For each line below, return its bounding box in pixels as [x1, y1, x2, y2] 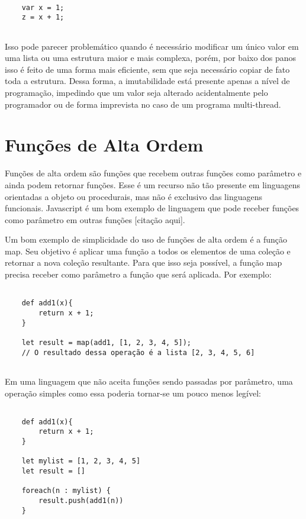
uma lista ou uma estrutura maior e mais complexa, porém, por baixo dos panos [5, 51, 297, 64]
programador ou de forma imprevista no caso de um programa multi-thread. [5, 98, 281, 110]
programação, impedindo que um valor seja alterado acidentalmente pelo [5, 86, 268, 98]
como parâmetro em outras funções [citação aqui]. [5, 213, 185, 225]
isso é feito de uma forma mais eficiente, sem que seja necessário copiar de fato [5, 63, 290, 75]
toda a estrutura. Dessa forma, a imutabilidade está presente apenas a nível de [5, 75, 290, 87]
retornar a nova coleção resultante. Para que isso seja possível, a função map [5, 256, 282, 269]
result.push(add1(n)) [38, 497, 124, 505]
